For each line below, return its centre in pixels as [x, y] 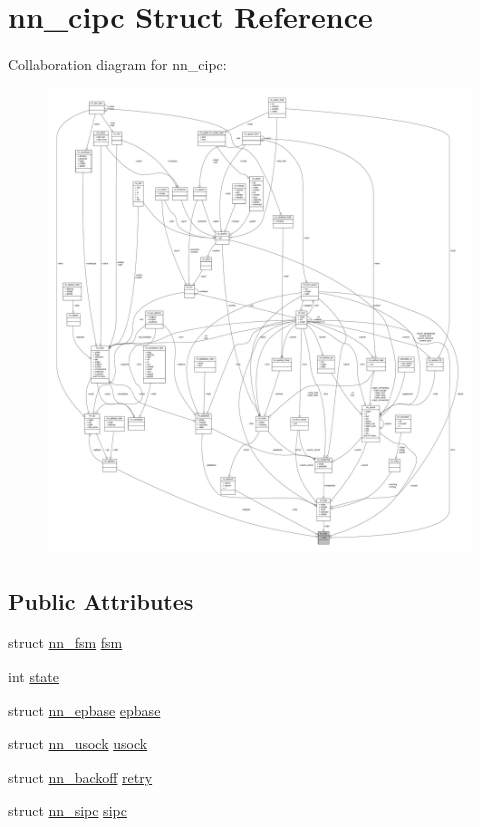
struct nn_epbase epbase [84, 709]
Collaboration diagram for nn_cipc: [117, 64]
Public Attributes [101, 600]
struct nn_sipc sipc [67, 810]
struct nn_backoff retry [80, 776]
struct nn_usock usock [78, 743]
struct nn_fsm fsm [65, 642]
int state [34, 675]
